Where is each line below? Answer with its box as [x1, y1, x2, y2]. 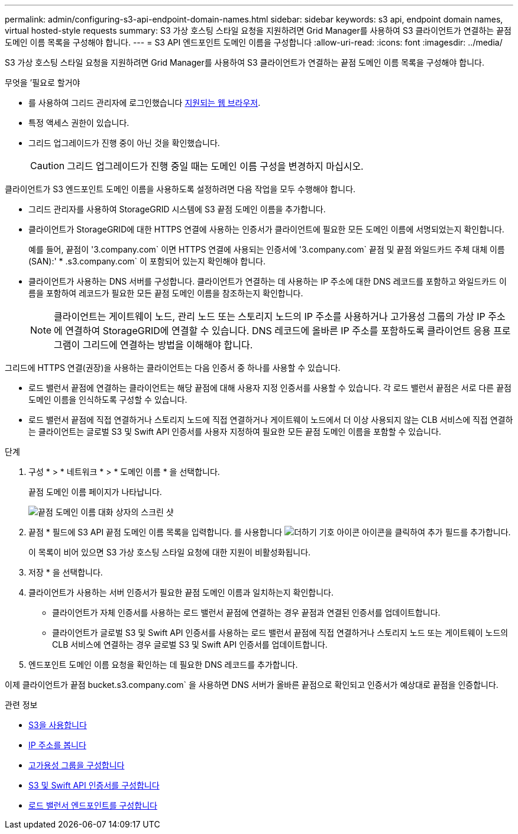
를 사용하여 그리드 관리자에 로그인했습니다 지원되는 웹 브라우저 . [28, 98, 261, 108]
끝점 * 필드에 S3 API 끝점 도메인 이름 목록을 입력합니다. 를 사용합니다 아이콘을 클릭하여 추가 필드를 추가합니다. [28, 527, 511, 537]
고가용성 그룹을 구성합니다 [28, 760, 125, 770]
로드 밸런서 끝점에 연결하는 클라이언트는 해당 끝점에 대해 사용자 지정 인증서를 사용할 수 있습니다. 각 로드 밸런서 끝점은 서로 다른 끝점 [28, 383, 511, 393]
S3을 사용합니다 [28, 720, 87, 730]
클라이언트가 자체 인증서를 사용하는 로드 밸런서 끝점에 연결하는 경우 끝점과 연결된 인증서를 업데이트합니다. [52, 607, 441, 618]
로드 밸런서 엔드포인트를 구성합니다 [28, 800, 157, 810]
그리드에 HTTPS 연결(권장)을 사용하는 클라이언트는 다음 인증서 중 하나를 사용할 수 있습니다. [5, 363, 341, 373]
